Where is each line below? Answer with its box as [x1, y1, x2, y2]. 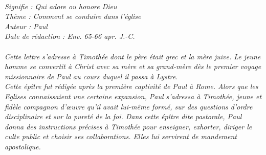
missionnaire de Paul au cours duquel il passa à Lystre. [5, 71, 178, 81]
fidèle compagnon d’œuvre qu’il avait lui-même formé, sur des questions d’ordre [5, 101, 253, 112]
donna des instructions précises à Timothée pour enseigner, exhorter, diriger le [5, 121, 252, 131]
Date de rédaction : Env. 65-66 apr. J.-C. [5, 31, 135, 41]
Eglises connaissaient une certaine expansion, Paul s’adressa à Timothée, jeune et [5, 91, 262, 101]
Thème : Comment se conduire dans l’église [5, 11, 141, 21]
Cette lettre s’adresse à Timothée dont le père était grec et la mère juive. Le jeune [5, 51, 261, 61]
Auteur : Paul [5, 20, 48, 31]
